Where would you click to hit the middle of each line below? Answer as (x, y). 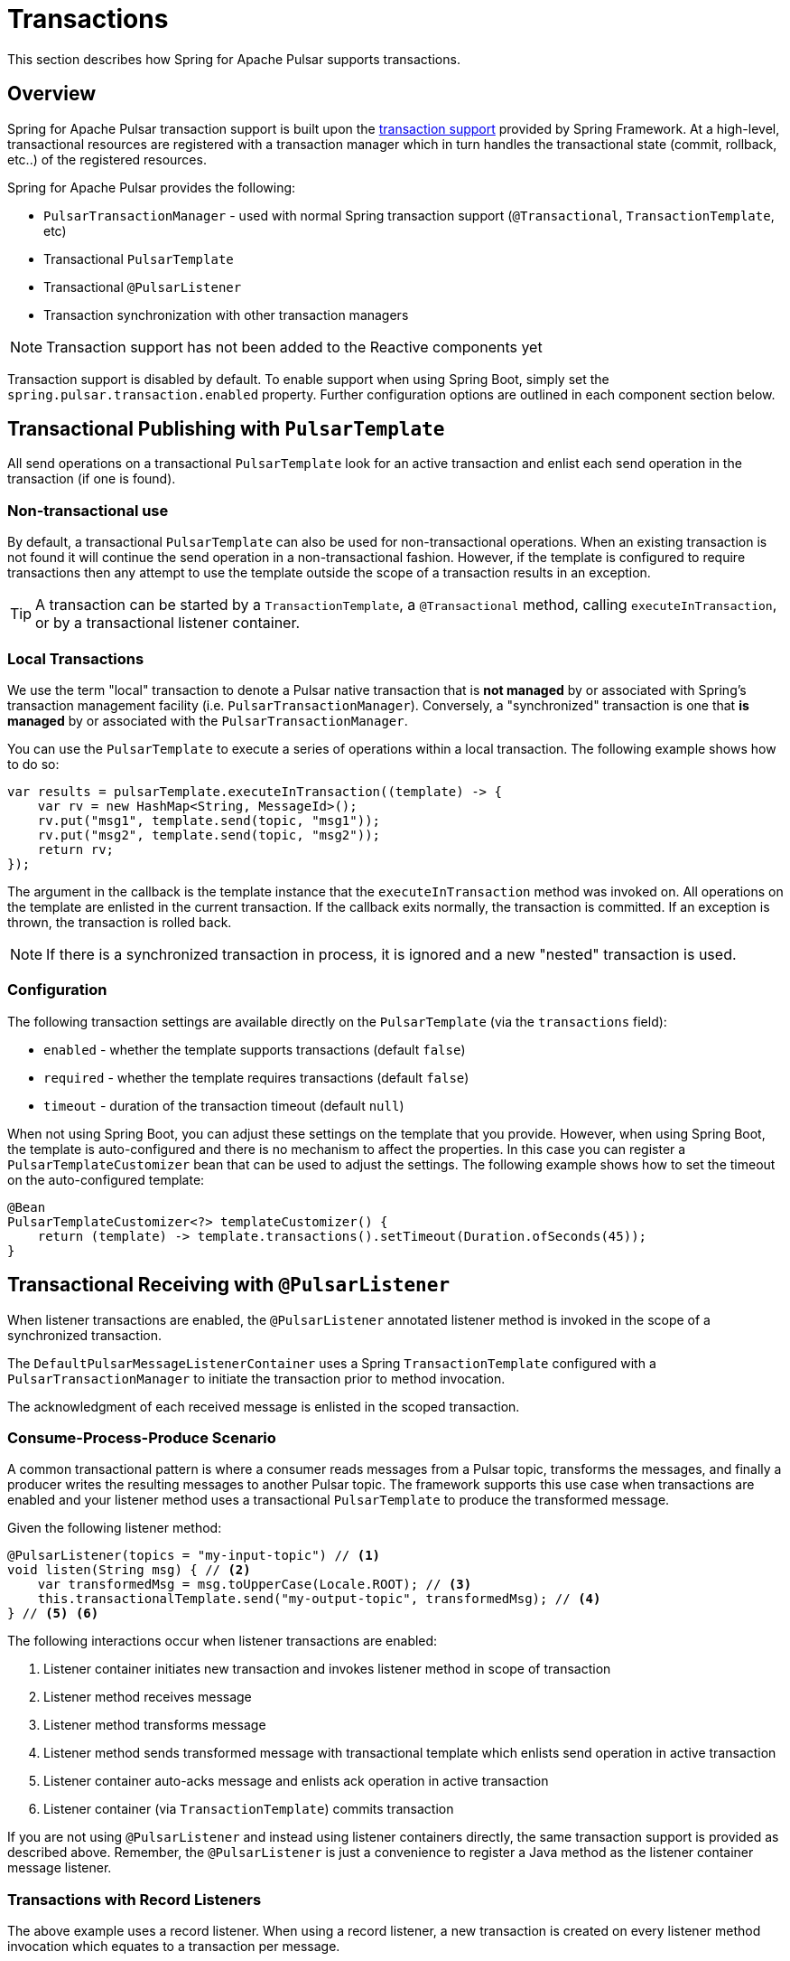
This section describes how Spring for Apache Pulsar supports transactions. (234, 59)
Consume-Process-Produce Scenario (142, 1437)
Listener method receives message (148, 1697)
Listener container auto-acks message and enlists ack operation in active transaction (296, 1781)
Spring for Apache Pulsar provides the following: (152, 187)
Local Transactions (76, 658)
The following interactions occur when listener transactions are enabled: (223, 1641)
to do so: (33, 764)
